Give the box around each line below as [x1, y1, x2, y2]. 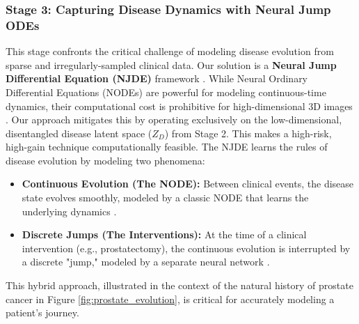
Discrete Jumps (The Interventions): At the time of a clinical [22, 227, 307, 242]
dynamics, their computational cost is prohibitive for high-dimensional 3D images [6, 98, 353, 113]
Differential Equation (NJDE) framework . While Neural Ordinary [6, 71, 308, 86]
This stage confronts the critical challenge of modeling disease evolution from [6, 44, 334, 59]
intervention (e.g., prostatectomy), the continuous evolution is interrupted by [22, 240, 351, 255]
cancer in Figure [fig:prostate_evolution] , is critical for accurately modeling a [6, 291, 335, 306]
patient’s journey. [6, 305, 79, 320]
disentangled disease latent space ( [6, 125, 152, 140]
